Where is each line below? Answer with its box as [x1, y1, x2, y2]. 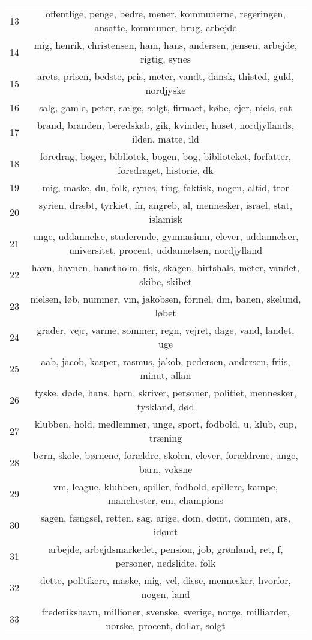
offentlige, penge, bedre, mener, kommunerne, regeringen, [46, 7, 286, 20]
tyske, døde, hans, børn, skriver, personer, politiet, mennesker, [35, 386, 296, 399]
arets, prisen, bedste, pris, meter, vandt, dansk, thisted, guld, [37, 69, 294, 83]
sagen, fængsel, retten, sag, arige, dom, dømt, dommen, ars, [40, 511, 291, 525]
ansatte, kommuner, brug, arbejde [94, 20, 237, 34]
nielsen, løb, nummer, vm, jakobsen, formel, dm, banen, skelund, [30, 292, 301, 306]
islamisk [149, 212, 182, 226]
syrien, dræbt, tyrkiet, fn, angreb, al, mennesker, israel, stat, [38, 198, 293, 212]
